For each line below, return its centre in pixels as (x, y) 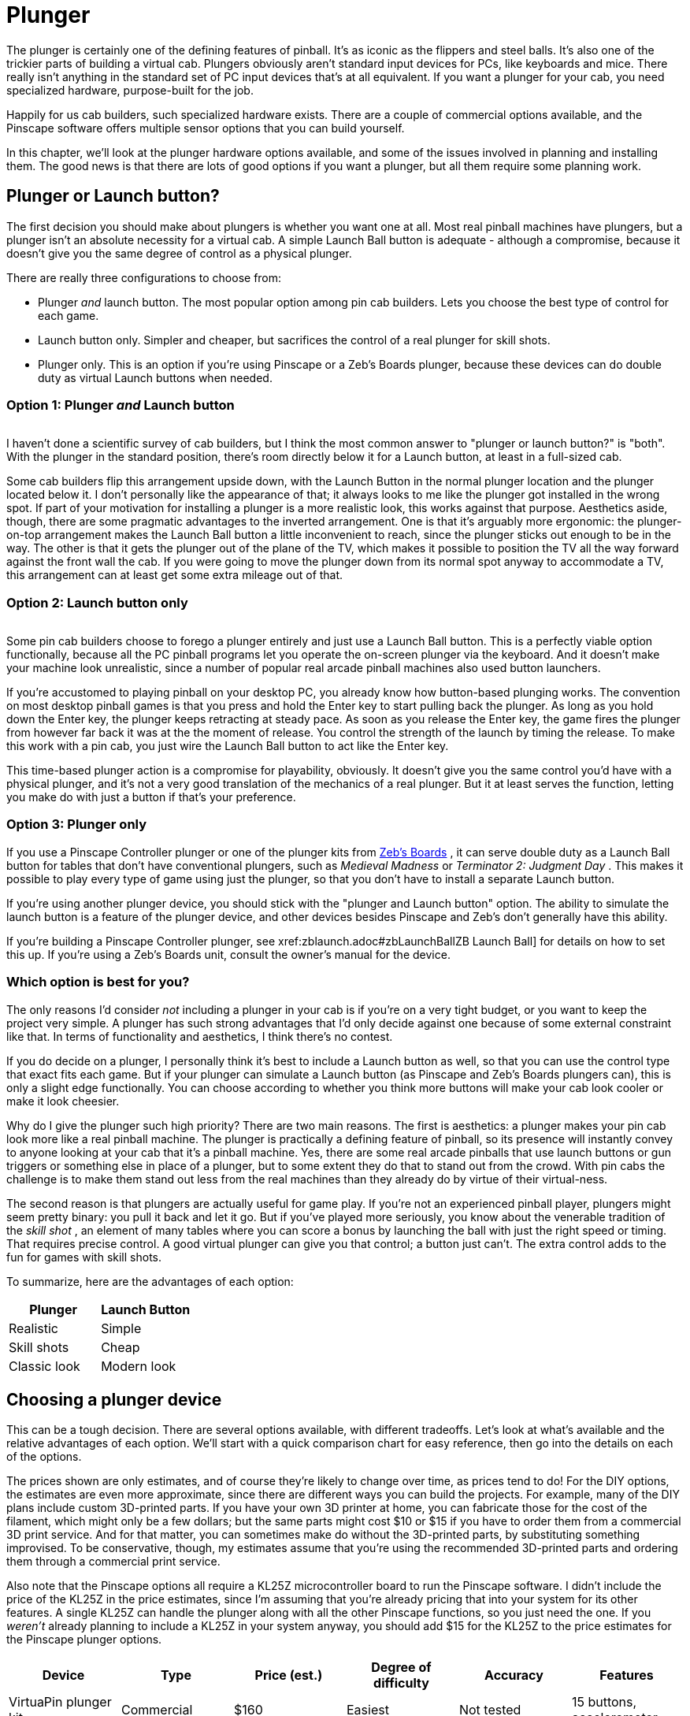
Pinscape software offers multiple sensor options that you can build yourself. (206, 128)
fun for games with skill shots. (84, 1257)
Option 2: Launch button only (97, 602)
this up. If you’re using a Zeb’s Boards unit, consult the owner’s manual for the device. (228, 954)
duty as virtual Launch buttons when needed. (155, 377)
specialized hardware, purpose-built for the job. (130, 90)
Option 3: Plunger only (77, 825)
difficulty (401, 1683)
